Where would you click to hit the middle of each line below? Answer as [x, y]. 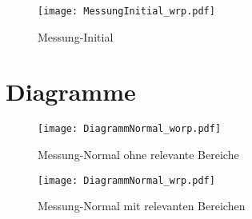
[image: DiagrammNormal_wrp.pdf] [126, 180]
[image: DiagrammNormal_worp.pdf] [130, 129]
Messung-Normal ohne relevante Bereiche [138, 155]
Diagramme [71, 92]
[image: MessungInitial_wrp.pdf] [126, 11]
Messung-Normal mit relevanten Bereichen [142, 206]
